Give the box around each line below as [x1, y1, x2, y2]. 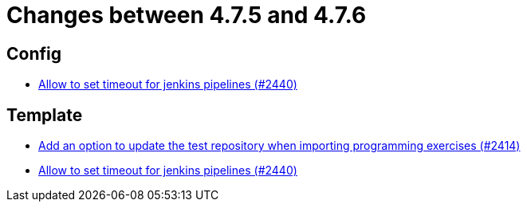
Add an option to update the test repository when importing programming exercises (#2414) [38, 139, 521, 153]
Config [6, 43, 61, 64]
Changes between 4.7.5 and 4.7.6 [6, 2, 367, 29]
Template [6, 104, 83, 125]
